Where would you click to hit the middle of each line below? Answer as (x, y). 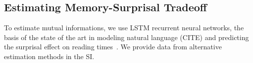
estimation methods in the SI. (49, 56)
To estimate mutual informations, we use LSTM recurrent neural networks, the (124, 28)
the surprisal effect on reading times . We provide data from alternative (113, 47)
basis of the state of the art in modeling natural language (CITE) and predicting (126, 37)
